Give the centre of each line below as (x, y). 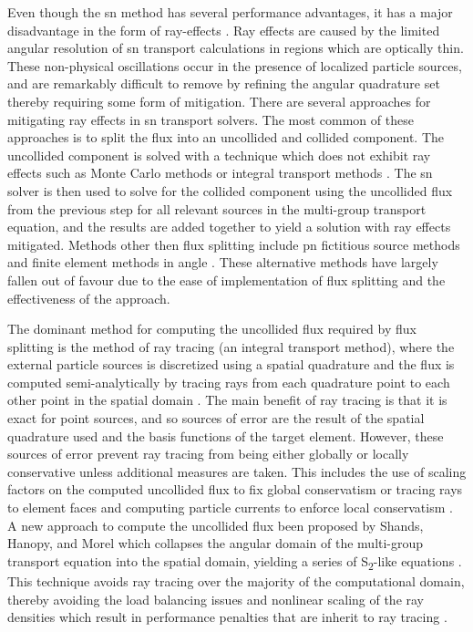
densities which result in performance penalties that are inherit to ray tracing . (227, 617)
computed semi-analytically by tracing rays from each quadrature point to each (229, 382)
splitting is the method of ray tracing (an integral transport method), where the (231, 346)
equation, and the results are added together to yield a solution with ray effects (229, 227)
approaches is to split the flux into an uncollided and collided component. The (226, 137)
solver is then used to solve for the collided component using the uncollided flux (230, 190)
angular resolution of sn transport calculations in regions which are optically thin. (236, 48)
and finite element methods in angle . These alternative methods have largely (223, 262)
